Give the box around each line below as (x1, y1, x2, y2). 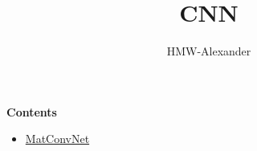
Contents (6, 103, 57, 120)
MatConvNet (25, 130, 90, 147)
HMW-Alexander (166, 43, 251, 59)
